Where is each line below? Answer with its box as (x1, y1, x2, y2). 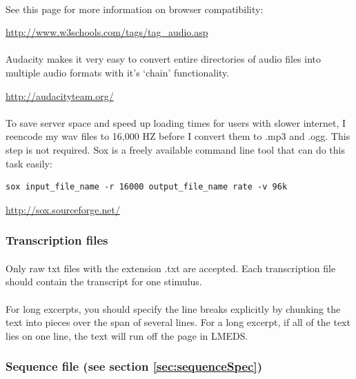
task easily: (6, 156, 52, 170)
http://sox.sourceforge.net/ (6, 202, 120, 216)
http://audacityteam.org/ (6, 88, 114, 103)
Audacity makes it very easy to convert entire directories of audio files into (6, 52, 322, 66)
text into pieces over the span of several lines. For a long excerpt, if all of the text (6, 315, 350, 329)
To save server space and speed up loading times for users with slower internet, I (6, 115, 346, 130)
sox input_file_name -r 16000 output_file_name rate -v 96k (6, 182, 288, 192)
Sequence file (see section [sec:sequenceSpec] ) (6, 358, 262, 375)
